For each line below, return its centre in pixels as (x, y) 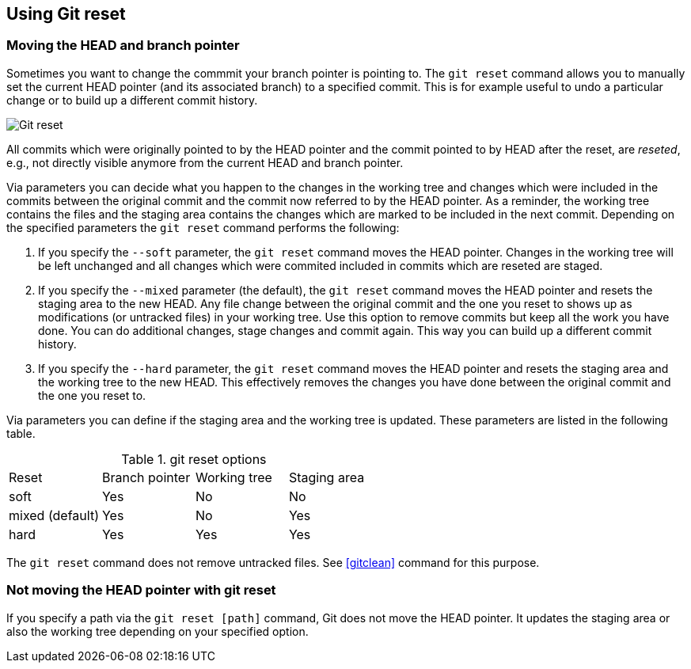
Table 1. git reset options (194, 459)
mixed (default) (54, 515)
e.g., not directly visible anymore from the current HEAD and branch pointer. (205, 162)
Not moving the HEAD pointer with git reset (141, 590)
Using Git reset (66, 14)
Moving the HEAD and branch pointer (123, 46)
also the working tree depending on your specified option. (158, 631)
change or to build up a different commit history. (132, 100)
